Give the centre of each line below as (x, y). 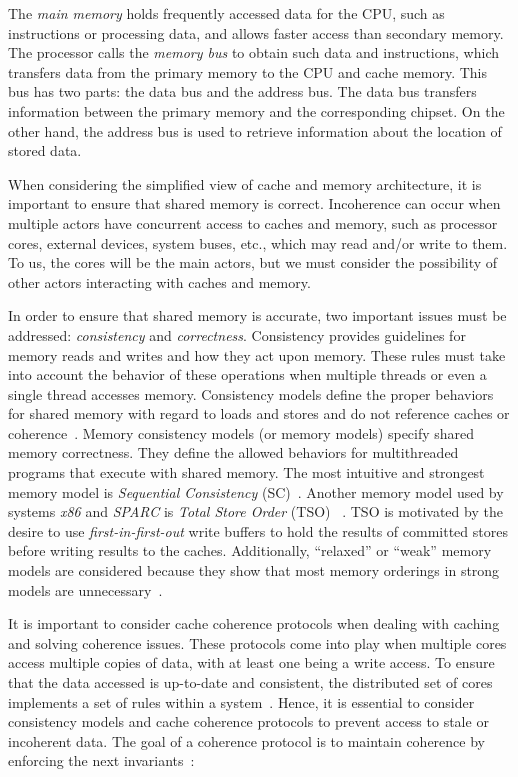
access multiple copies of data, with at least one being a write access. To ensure (251, 662)
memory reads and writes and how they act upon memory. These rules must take (257, 354)
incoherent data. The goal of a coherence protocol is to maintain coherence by (246, 740)
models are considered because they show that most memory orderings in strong (254, 570)
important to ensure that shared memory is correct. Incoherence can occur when (254, 203)
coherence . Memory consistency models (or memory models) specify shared (241, 432)
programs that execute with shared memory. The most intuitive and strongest (246, 472)
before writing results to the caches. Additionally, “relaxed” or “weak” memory (250, 550)
